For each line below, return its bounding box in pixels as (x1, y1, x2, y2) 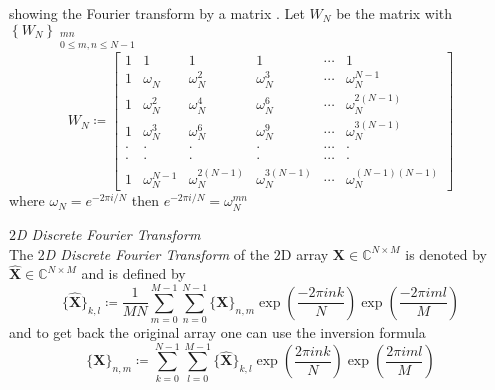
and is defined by (81, 263, 186, 284)
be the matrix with (336, 3, 453, 23)
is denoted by (405, 243, 487, 264)
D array (280, 243, 329, 264)
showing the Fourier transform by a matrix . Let (9, 3, 305, 23)
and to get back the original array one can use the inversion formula (9, 322, 426, 343)
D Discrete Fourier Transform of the (44, 243, 270, 264)
